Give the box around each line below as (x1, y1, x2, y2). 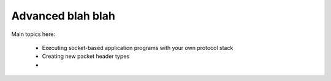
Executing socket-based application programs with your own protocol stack (42, 44, 234, 51)
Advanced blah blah (11, 9, 116, 23)
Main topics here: (11, 30, 55, 38)
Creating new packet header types (42, 52, 130, 60)
